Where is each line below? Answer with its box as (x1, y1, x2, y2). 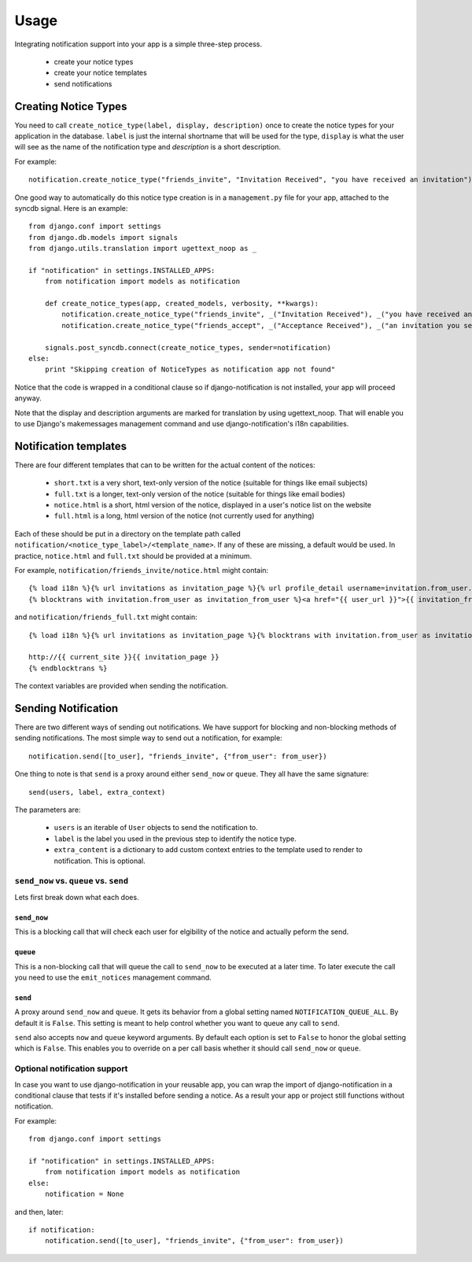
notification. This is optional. (53, 856, 146, 865)
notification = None (44, 1190, 124, 1199)
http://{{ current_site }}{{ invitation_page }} (28, 653, 219, 662)
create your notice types (53, 57, 134, 66)
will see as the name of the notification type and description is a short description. (14, 142, 281, 152)
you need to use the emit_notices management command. (14, 972, 212, 982)
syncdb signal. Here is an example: (14, 203, 128, 212)
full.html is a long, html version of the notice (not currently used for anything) (53, 511, 315, 521)
